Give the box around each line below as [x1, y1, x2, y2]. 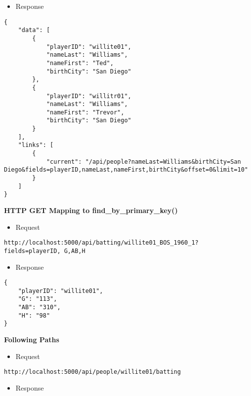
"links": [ [18, 142, 54, 149]
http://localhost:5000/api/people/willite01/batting [4, 368, 181, 376]
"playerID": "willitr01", [46, 92, 131, 100]
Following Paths [4, 334, 59, 345]
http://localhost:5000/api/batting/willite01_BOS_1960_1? [4, 239, 199, 247]
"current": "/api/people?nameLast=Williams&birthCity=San [46, 158, 241, 165]
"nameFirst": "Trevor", [46, 108, 125, 116]
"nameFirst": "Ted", [46, 59, 114, 67]
